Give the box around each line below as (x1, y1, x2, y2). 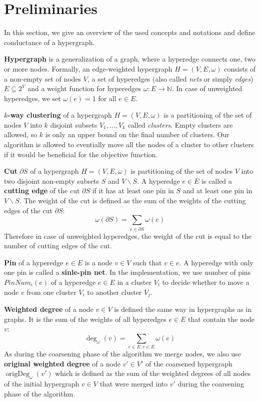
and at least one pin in (182, 185, 252, 196)
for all (98, 93, 116, 103)
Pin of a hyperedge (4, 257, 63, 267)
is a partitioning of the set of (163, 110, 252, 120)
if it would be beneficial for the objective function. (4, 149, 158, 159)
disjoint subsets (50, 119, 97, 130)
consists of (224, 63, 256, 74)
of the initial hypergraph (4, 378, 79, 389)
